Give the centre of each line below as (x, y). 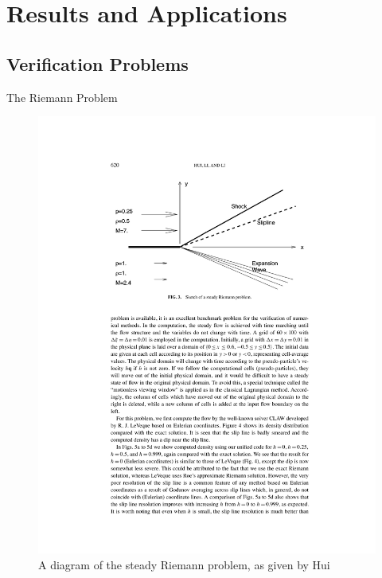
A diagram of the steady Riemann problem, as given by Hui (184, 564)
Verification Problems (97, 63)
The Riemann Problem (62, 97)
